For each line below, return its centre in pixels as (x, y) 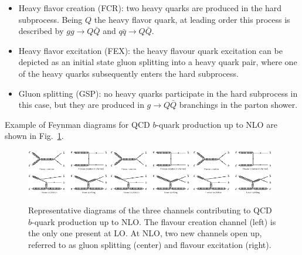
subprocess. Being (50, 19)
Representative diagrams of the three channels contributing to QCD (150, 210)
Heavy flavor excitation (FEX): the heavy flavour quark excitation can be (150, 50)
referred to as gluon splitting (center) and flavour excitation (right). (150, 245)
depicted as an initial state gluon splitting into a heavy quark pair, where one (158, 62)
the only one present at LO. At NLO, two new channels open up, (145, 233)
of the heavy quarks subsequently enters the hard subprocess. (128, 73)
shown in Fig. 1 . (34, 136)
